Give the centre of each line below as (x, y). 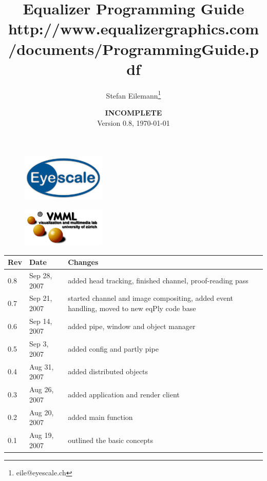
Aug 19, (41, 435)
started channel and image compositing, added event (151, 298)
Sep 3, (39, 344)
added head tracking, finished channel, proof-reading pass (158, 280)
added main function (100, 417)
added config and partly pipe (113, 349)
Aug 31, (41, 366)
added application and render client (124, 394)
